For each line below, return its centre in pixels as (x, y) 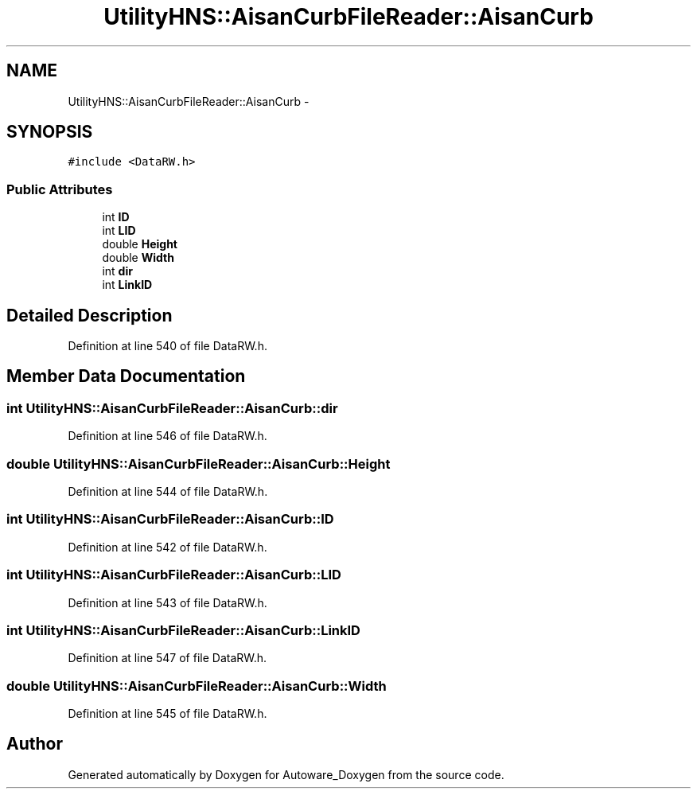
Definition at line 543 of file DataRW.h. (167, 602)
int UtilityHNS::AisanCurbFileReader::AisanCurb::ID (170, 519)
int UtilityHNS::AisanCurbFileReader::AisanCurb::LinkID (183, 630)
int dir (117, 271)
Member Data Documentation (126, 376)
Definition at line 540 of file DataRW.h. (167, 346)
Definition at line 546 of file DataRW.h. (167, 436)
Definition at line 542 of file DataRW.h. (167, 547)
